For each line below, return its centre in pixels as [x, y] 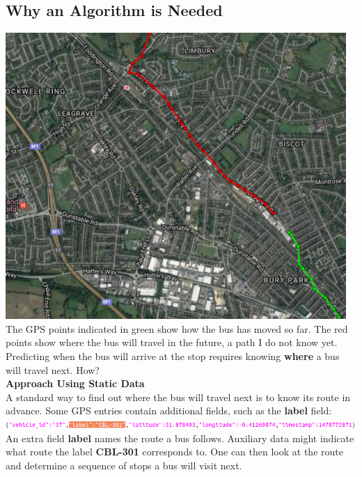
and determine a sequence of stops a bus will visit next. [124, 465]
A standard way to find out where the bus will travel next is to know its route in [178, 397]
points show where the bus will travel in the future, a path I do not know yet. [172, 342]
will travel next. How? [53, 369]
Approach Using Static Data [75, 383]
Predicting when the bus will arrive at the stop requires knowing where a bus [173, 355]
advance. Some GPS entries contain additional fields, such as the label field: [169, 410]
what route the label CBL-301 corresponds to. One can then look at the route [174, 452]
